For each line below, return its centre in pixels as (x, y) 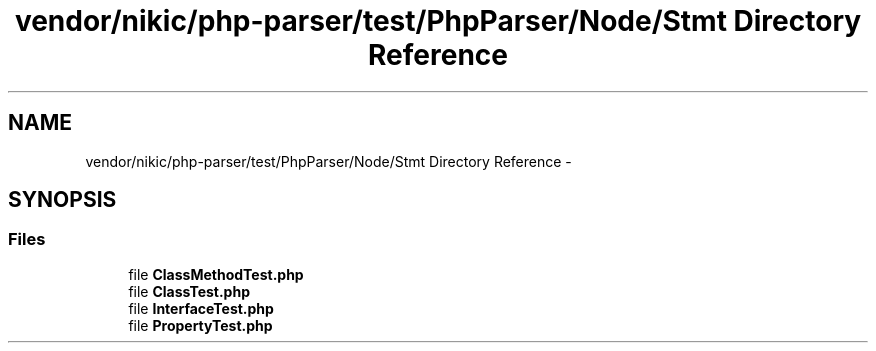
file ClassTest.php (189, 291)
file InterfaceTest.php (201, 308)
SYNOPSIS (62, 200)
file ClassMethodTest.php (216, 274)
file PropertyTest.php (200, 325)
